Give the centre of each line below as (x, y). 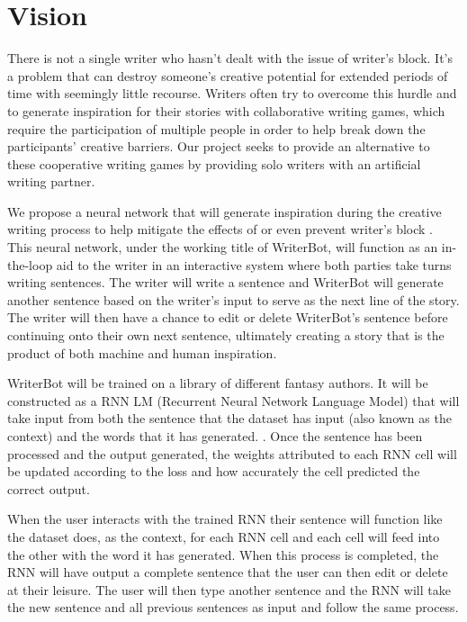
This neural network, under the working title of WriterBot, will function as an (223, 247)
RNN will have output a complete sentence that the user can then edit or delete (228, 572)
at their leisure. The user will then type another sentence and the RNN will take (229, 589)
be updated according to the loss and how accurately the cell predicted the (214, 471)
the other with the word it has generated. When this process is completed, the (223, 554)
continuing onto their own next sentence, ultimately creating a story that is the (226, 335)
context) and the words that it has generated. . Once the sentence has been (215, 436)
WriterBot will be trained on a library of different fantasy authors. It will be (218, 383)
